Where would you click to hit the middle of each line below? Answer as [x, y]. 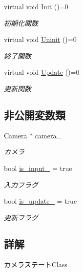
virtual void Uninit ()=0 [40, 39]
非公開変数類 [35, 115]
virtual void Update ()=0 [42, 72]
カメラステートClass [36, 264]
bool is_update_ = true [41, 201]
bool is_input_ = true [38, 168]
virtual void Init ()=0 [36, 6]
